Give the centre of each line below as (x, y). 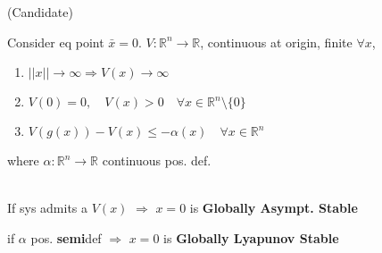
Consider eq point (56, 42)
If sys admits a (48, 208)
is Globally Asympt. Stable (274, 208)
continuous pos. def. (157, 160)
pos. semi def (66, 237)
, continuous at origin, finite (276, 42)
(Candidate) (40, 12)
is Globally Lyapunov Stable (251, 237)
